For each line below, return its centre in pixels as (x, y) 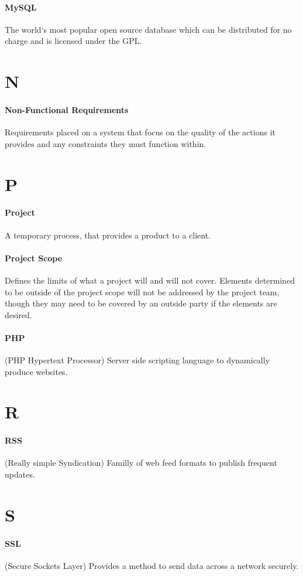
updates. (20, 474)
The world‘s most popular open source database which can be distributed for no (148, 29)
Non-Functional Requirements (67, 109)
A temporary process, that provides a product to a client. (108, 235)
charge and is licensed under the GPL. (73, 41)
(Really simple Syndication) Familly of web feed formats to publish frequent (141, 463)
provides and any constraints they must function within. (106, 143)
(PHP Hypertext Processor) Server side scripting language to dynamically (137, 360)
